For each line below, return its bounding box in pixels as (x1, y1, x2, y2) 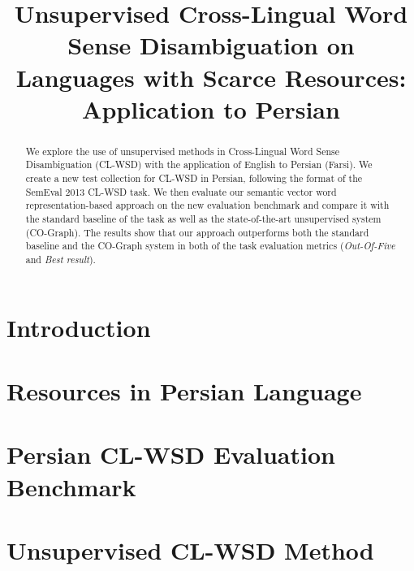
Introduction (6, 310, 151, 344)
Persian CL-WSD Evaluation (6, 438, 335, 471)
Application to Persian (82, 92, 340, 125)
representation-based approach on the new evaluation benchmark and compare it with (25, 198, 390, 212)
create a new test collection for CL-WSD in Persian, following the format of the (25, 171, 363, 185)
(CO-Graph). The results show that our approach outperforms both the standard (25, 225, 369, 239)
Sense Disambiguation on (67, 28, 355, 62)
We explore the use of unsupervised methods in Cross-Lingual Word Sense (25, 144, 340, 158)
